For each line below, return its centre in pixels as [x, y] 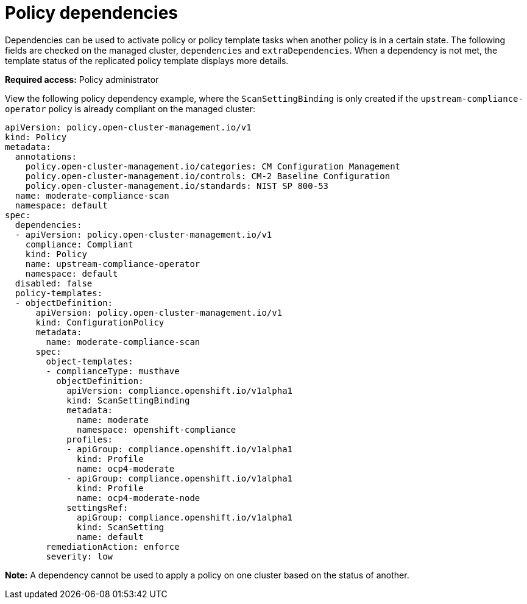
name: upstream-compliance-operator [113, 264]
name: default [110, 537]
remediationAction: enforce [113, 546]
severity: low [80, 556]
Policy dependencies [91, 13]
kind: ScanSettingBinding [128, 400]
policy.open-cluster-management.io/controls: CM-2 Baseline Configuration [208, 176]
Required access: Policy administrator [82, 79]
